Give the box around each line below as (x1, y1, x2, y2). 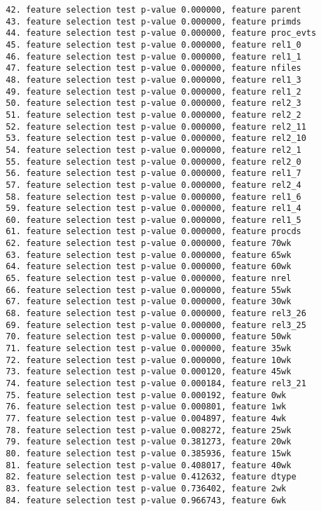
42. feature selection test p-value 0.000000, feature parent (6, 5, 301, 15)
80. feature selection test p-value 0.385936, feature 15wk (6, 448, 292, 458)
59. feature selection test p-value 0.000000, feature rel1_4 (6, 203, 301, 214)
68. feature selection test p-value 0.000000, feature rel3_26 (6, 308, 306, 319)
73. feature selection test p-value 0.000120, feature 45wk (6, 367, 292, 377)
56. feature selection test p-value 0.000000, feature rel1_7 (6, 168, 301, 179)
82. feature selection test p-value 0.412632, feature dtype (6, 472, 297, 482)
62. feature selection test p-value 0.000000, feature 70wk (6, 238, 292, 249)
